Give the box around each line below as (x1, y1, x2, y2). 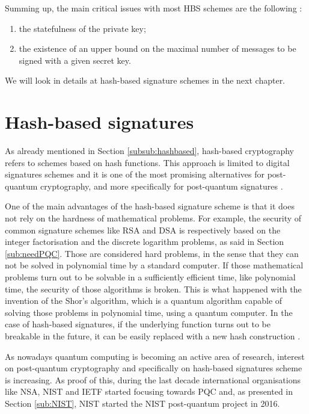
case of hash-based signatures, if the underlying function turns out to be (5, 318, 271, 330)
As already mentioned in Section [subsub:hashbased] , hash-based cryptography (5, 144, 295, 157)
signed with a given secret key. (19, 54, 131, 66)
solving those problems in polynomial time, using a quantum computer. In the (5, 306, 293, 318)
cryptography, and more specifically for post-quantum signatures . (40, 179, 283, 192)
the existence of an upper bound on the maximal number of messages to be (19, 42, 296, 55)
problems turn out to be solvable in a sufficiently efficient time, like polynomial (5, 271, 296, 283)
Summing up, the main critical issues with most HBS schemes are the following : (5, 2, 302, 14)
